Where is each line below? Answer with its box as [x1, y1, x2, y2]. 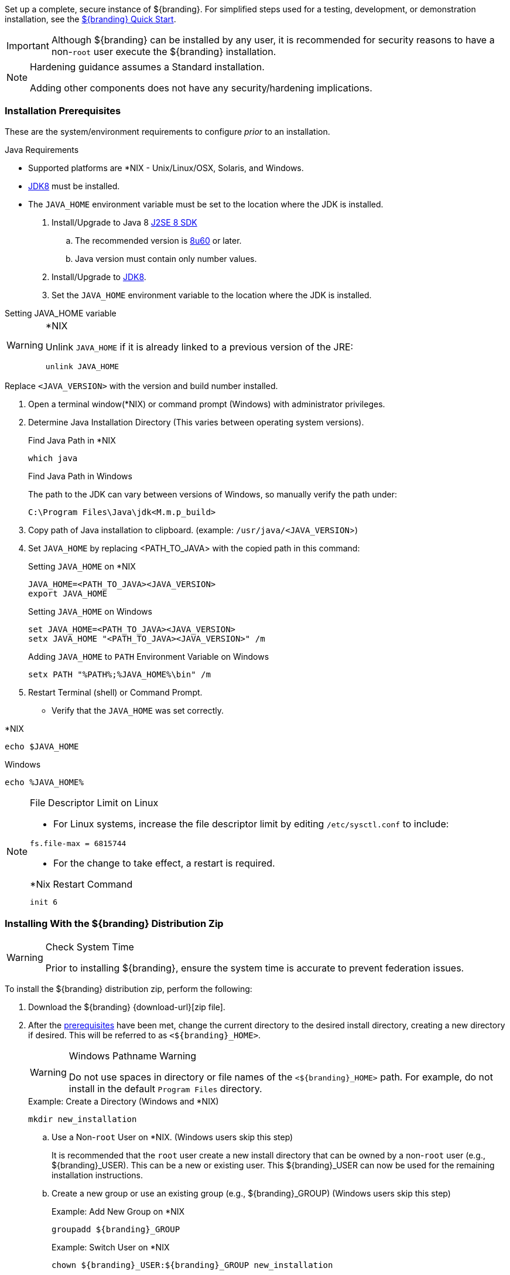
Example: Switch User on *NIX [52, 1242, 170, 1252]
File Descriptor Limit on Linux [30, 796, 159, 809]
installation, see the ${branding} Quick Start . [5, 14, 176, 24]
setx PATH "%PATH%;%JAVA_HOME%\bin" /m [28, 669, 211, 679]
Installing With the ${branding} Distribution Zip [5, 918, 224, 930]
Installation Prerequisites [5, 105, 121, 117]
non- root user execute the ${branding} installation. [51, 46, 276, 57]
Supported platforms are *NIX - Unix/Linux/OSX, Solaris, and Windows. [28, 162, 304, 173]
